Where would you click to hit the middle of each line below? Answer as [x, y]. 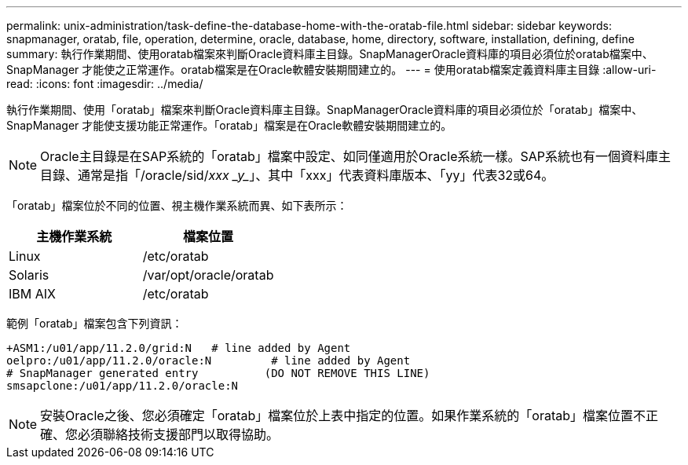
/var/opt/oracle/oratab [208, 275]
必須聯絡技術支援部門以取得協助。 [179, 434]
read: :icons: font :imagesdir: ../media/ [105, 84]
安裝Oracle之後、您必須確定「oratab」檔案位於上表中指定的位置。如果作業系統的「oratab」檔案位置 [337, 416]
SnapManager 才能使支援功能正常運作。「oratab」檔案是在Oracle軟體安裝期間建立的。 [229, 125]
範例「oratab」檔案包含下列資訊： [95, 323]
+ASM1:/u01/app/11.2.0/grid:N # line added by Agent [179, 348]
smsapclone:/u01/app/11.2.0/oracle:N [123, 386]
